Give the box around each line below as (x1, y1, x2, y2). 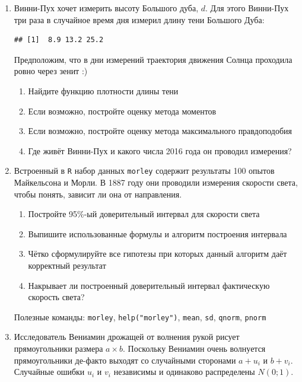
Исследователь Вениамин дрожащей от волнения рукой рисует (14, 330, 240, 343)
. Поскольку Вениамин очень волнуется (123, 342, 266, 354)
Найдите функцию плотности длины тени (28, 84, 179, 97)
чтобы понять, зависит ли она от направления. (14, 187, 182, 200)
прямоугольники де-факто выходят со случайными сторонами (14, 354, 236, 366)
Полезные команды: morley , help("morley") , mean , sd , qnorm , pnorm (14, 310, 266, 323)
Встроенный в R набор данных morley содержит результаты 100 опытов (14, 164, 275, 177)
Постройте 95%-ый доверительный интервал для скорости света (28, 208, 260, 220)
